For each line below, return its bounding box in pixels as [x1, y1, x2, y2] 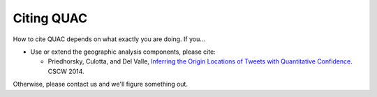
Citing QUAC [13, 10, 88, 26]
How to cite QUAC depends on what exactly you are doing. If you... [13, 35, 206, 43]
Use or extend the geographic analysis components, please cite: [30, 47, 216, 56]
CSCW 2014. [47, 67, 84, 75]
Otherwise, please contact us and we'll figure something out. [13, 80, 188, 89]
